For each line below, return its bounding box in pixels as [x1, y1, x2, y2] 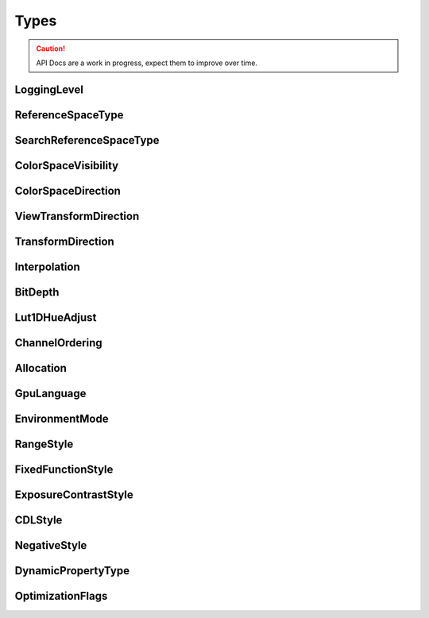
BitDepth [14, 285, 60, 299]
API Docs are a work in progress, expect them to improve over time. [36, 58, 258, 68]
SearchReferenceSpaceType [14, 133, 160, 147]
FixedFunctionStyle [14, 462, 114, 476]
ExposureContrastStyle [14, 489, 134, 501]
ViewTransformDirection [14, 209, 140, 222]
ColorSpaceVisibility [14, 159, 119, 172]
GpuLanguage [14, 386, 87, 400]
